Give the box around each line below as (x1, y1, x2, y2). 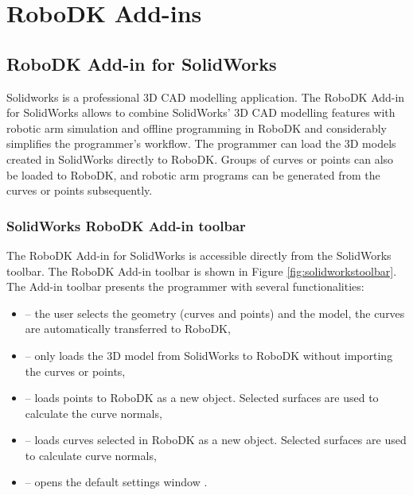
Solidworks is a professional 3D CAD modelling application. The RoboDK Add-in (6, 88, 405, 105)
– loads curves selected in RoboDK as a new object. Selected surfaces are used (25, 431, 407, 448)
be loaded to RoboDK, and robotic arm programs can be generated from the (6, 166, 380, 183)
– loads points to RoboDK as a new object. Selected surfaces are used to (25, 389, 379, 406)
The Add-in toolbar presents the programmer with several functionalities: (6, 278, 364, 295)
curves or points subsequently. (6, 182, 153, 199)
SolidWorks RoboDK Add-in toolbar (6, 215, 246, 235)
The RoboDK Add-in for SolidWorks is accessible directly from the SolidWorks (6, 246, 392, 263)
